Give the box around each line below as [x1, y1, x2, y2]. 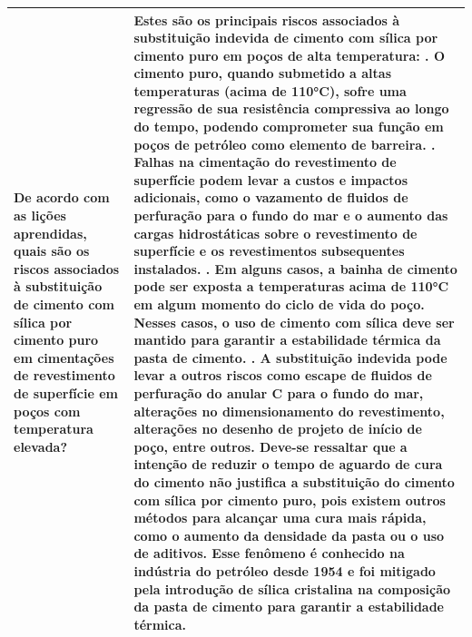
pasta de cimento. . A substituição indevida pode [133, 348, 447, 367]
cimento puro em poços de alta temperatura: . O [133, 45, 446, 64]
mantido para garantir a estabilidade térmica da [133, 330, 441, 349]
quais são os [14, 241, 90, 260]
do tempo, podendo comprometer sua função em [133, 117, 444, 136]
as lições [14, 206, 66, 225]
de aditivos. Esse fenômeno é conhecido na [133, 544, 405, 563]
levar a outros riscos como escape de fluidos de [133, 366, 432, 385]
